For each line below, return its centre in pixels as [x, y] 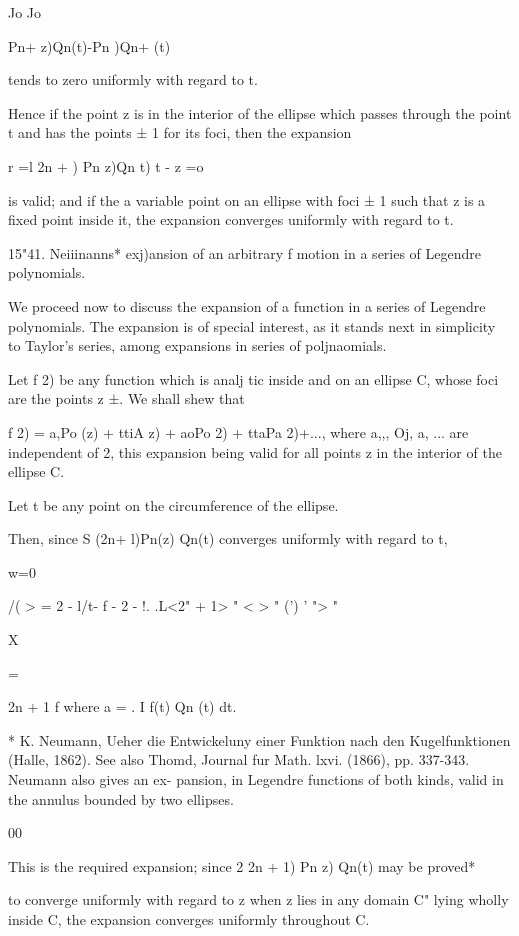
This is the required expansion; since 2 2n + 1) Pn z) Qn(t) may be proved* [242, 865]
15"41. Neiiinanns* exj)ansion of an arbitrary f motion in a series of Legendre [245, 252]
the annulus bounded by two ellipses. [121, 798]
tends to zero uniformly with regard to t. [133, 79]
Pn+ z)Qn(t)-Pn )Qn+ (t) [89, 45]
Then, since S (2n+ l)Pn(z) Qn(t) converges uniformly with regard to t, [228, 538]
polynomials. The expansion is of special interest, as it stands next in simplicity [252, 325]
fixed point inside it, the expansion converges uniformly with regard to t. [231, 219]
